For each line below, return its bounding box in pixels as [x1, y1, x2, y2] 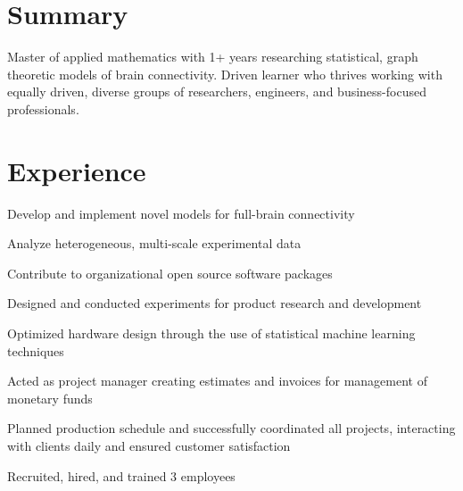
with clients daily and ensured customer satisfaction [7, 436, 291, 454]
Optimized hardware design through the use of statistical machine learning [7, 324, 416, 342]
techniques [7, 341, 64, 360]
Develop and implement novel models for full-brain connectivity [7, 204, 355, 222]
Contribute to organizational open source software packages [7, 263, 333, 282]
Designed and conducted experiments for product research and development [7, 294, 422, 312]
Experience [7, 152, 146, 188]
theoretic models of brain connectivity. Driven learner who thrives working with [7, 64, 442, 83]
